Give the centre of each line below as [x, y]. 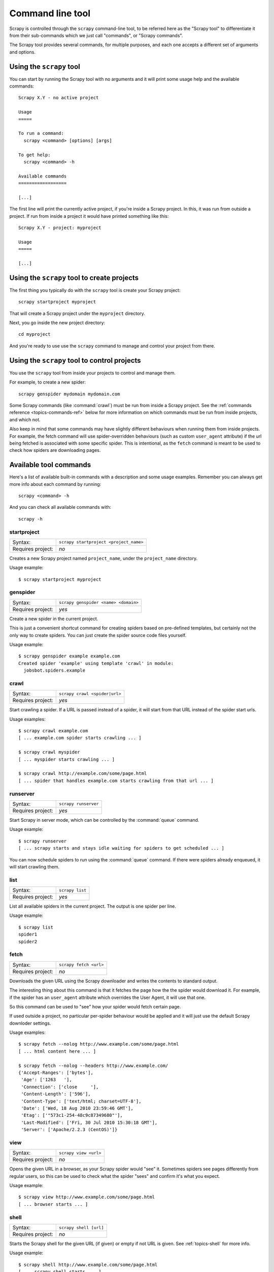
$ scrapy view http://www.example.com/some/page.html [87, 1197]
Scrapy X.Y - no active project [59, 98]
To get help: [35, 155]
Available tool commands [50, 465]
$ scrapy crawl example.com [53, 731]
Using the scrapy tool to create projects [74, 278]
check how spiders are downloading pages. [55, 450]
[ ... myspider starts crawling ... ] [67, 759]
